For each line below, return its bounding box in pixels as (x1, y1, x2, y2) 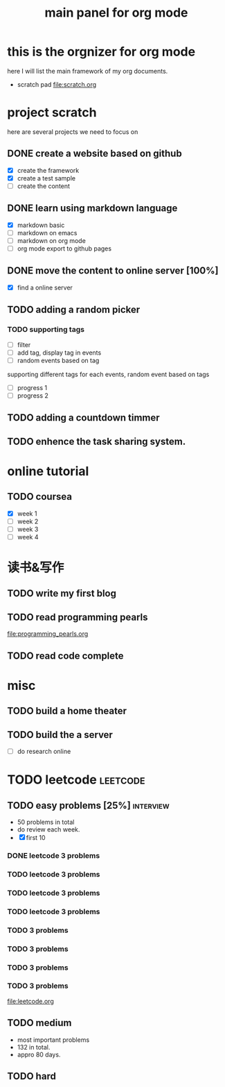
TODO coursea (7, 491, 73, 503)
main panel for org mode (44, 5, 188, 21)
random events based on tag (17, 356, 100, 364)
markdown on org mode (17, 236, 87, 244)
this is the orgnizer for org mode (7, 44, 196, 60)
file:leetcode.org (7, 997, 54, 1005)
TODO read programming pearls (7, 611, 148, 623)
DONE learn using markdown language (7, 203, 178, 214)
